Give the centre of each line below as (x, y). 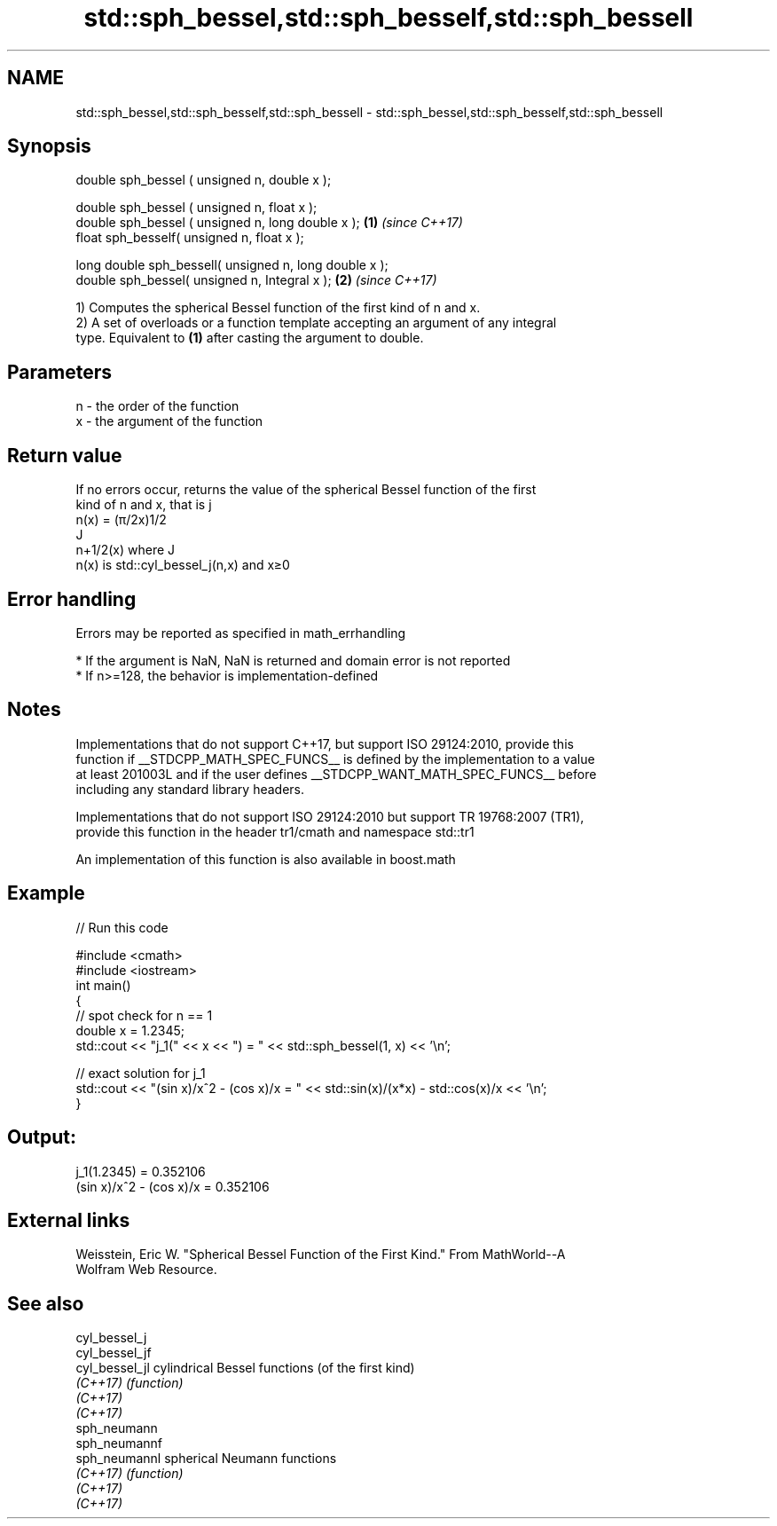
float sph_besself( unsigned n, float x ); (190, 238)
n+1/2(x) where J (126, 550)
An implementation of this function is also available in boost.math (266, 859)
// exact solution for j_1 (141, 1073)
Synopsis (49, 146)
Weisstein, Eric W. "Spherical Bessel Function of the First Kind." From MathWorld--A (321, 1255)
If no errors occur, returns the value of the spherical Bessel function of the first (306, 490)
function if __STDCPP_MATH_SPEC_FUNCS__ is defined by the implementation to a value (335, 759)
